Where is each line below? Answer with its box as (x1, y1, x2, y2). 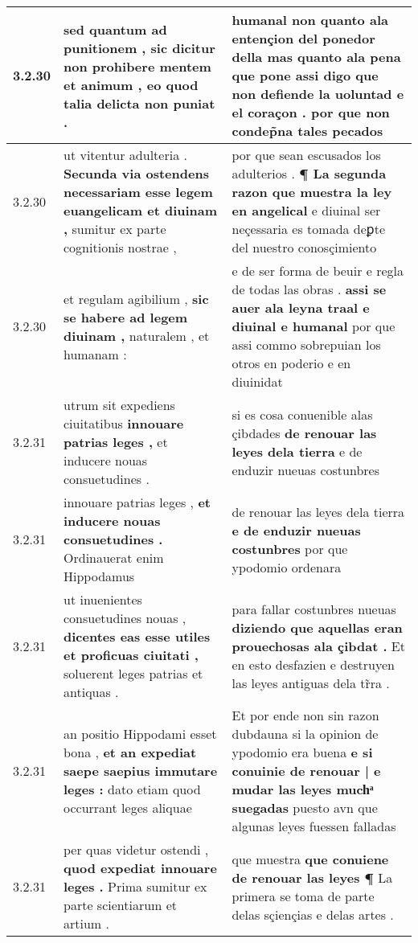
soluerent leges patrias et (64, 664, 203, 683)
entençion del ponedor (232, 29, 375, 47)
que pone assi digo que (232, 66, 379, 84)
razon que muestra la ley (232, 182, 392, 201)
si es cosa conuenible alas (232, 404, 373, 424)
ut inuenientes (64, 590, 142, 609)
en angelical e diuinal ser (232, 201, 381, 219)
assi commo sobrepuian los (232, 335, 381, 354)
